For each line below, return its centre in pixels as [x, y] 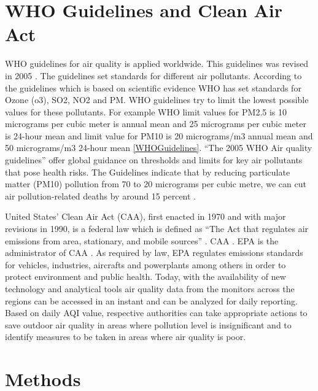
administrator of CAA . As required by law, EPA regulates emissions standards [154, 253]
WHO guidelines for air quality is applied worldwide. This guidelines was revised [157, 64]
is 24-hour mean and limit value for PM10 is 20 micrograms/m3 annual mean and [159, 135]
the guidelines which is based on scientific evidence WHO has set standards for [153, 87]
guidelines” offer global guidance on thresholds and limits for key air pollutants [154, 160]
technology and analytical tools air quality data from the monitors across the [150, 288]
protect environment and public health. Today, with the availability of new [145, 277]
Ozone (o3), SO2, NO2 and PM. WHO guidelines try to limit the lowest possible [157, 100]
